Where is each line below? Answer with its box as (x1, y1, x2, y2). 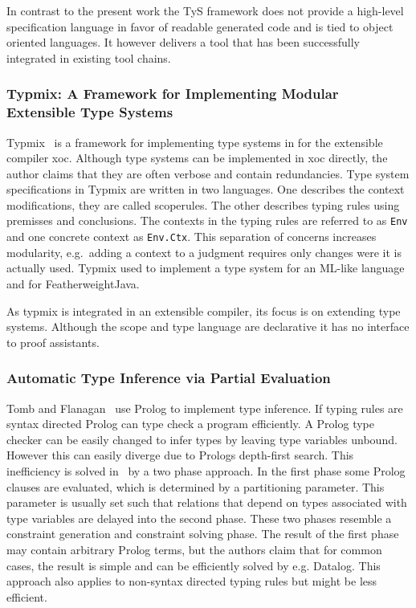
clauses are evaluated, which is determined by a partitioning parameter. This (6, 478, 385, 495)
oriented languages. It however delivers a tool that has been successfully (6, 34, 360, 51)
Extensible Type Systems (6, 102, 173, 122)
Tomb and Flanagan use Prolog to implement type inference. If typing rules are (6, 399, 403, 416)
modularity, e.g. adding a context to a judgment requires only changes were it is (6, 243, 402, 260)
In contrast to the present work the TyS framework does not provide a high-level (6, 2, 404, 18)
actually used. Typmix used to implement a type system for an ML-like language (6, 259, 405, 276)
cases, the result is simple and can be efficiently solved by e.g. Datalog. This (6, 557, 381, 573)
